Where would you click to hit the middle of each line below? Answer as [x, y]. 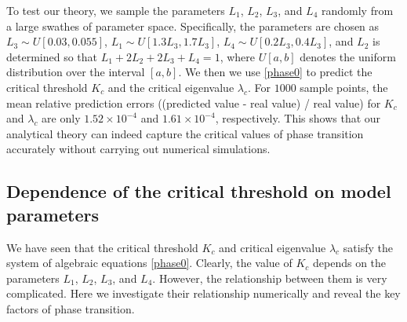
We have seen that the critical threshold [102, 247]
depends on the [350, 263]
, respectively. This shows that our [298, 118]
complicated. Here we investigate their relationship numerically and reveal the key [203, 293]
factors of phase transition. [71, 308]
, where [238, 56]
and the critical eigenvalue [171, 87]
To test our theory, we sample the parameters [116, 10]
